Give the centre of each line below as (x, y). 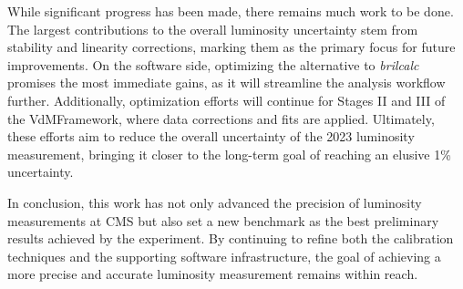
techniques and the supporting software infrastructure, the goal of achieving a (224, 256)
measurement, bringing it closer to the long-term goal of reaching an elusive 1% (229, 154)
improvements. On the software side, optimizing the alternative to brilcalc (213, 64)
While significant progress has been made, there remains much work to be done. (231, 11)
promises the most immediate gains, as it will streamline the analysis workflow (226, 83)
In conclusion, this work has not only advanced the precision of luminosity (215, 202)
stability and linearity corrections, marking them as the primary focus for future (231, 47)
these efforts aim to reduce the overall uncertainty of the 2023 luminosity (211, 136)
